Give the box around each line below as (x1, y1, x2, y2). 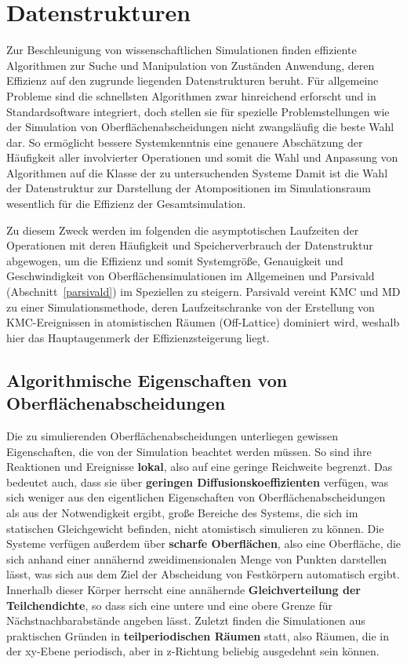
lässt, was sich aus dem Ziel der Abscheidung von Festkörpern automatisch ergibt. (6, 566, 400, 582)
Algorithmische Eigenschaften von (6, 367, 288, 392)
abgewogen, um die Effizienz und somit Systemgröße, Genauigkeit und (6, 252, 343, 268)
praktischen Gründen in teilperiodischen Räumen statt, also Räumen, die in (6, 627, 389, 644)
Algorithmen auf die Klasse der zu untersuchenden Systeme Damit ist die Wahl (6, 164, 388, 181)
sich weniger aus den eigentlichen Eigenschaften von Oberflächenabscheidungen (6, 489, 386, 505)
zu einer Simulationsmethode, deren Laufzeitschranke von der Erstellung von (6, 298, 375, 315)
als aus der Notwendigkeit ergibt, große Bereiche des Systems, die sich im (6, 504, 358, 520)
